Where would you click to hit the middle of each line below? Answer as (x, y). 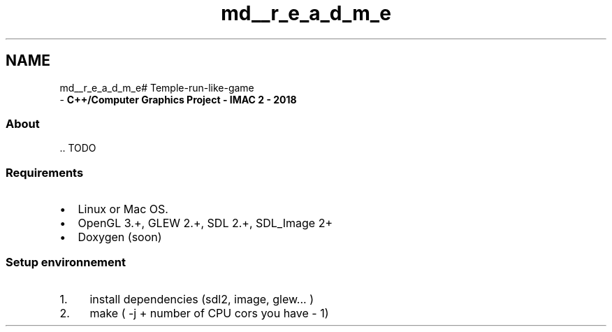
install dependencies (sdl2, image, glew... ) (202, 299)
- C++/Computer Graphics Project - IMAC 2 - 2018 (178, 99)
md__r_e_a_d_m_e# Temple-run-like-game (157, 87)
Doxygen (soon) (120, 237)
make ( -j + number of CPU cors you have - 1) (209, 313)
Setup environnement (66, 262)
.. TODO (78, 148)
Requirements (45, 172)
